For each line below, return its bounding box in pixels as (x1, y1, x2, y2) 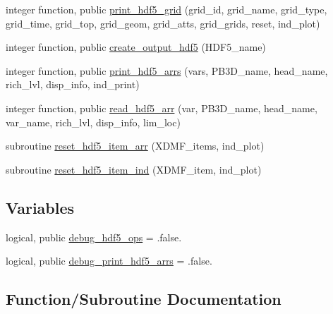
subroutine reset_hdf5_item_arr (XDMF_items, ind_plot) (6, 138, 265, 153)
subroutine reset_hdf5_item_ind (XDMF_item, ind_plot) (6, 162, 262, 176)
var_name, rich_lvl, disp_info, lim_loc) (6, 114, 181, 129)
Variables (6, 196, 75, 218)
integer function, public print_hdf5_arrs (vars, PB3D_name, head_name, (6, 63, 328, 78)
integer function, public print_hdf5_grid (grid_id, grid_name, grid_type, (6, 2, 327, 16)
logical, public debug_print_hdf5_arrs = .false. (6, 253, 212, 268)
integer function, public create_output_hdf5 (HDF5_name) (6, 40, 266, 54)
